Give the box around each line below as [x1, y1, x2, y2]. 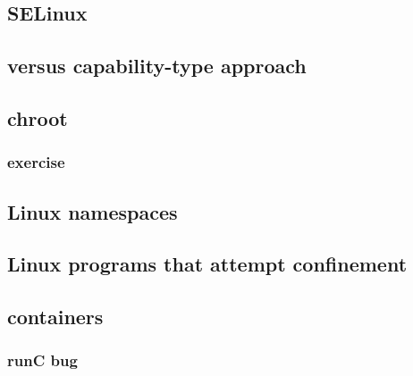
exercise [7, 151, 65, 173]
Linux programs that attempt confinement [7, 250, 408, 278]
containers [7, 303, 104, 330]
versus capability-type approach [7, 52, 307, 79]
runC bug [7, 349, 78, 372]
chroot [7, 104, 68, 131]
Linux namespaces [7, 197, 178, 225]
